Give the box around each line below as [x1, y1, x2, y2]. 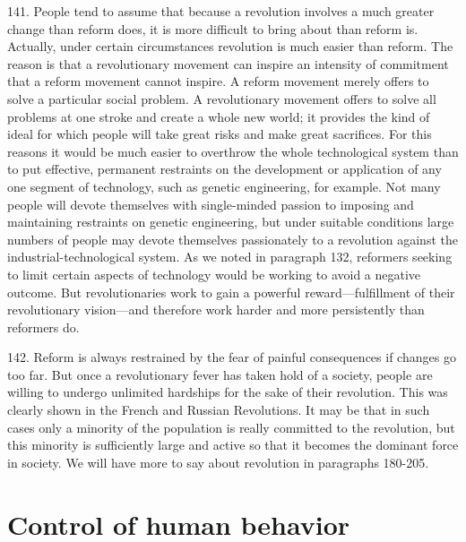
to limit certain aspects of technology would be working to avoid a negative [7, 264, 421, 283]
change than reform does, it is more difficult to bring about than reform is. [7, 19, 419, 38]
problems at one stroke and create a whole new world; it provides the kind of [7, 107, 430, 125]
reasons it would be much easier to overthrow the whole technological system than [7, 142, 459, 160]
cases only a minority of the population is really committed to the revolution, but [7, 417, 455, 436]
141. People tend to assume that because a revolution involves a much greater [7, 2, 435, 20]
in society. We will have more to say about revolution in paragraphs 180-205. [7, 452, 429, 471]
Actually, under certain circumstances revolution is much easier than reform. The [7, 37, 453, 56]
